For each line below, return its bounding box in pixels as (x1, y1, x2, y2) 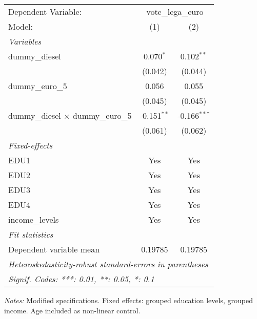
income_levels (8, 214, 59, 225)
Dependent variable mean (8, 243, 100, 255)
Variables (8, 35, 42, 47)
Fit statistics (8, 228, 53, 240)
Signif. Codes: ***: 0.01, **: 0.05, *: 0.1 (8, 273, 154, 285)
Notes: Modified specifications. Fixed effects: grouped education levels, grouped (4, 295, 253, 305)
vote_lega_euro (146, 6, 204, 17)
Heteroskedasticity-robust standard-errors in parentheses (8, 258, 208, 270)
